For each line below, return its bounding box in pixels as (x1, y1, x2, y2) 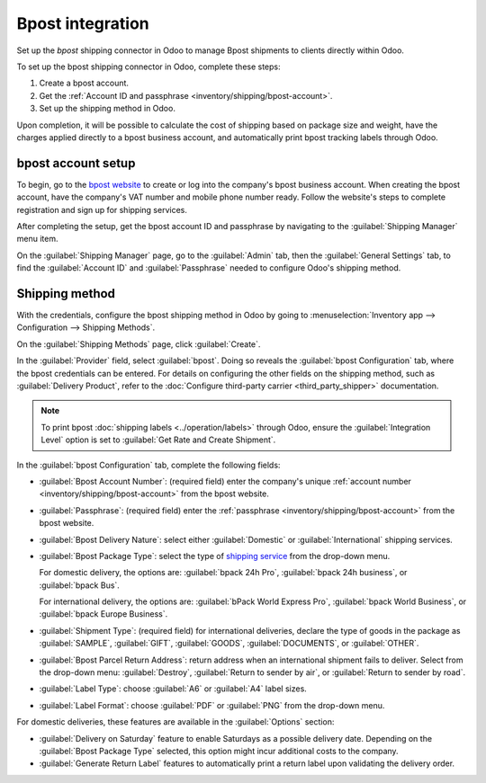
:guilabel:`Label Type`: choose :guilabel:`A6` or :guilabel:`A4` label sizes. (39, 683, 308, 694)
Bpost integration (16, 13, 150, 33)
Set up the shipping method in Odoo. (39, 103, 175, 114)
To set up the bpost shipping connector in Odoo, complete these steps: (16, 61, 281, 72)
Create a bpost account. (39, 77, 130, 89)
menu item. (16, 234, 58, 245)
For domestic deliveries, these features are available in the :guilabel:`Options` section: (16, 716, 335, 727)
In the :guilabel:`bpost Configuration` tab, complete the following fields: (16, 459, 281, 470)
